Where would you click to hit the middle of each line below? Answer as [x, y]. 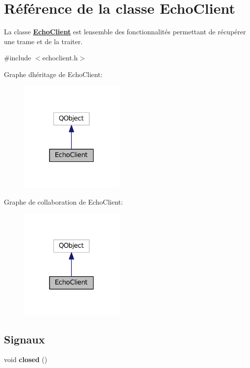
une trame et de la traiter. [43, 41]
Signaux [25, 339]
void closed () [26, 359]
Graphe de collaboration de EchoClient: [63, 201]
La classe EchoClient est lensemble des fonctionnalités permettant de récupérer [125, 32]
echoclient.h [60, 58]
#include [18, 58]
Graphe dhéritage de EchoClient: [53, 74]
